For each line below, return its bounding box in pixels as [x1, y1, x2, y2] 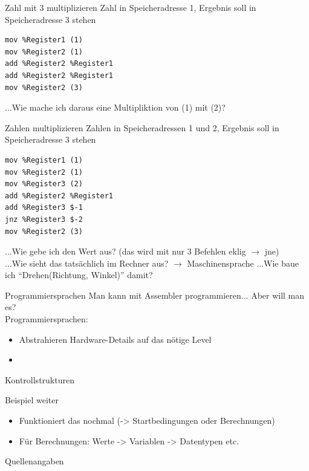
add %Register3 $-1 [5, 203, 83, 212]
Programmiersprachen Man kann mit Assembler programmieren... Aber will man [5, 288, 305, 301]
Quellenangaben [5, 455, 64, 467]
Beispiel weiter [5, 394, 59, 406]
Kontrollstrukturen [5, 373, 74, 386]
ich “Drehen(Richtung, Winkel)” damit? [5, 268, 153, 281]
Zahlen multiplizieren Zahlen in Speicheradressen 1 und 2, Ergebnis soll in [5, 121, 279, 134]
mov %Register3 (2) [5, 180, 83, 189]
